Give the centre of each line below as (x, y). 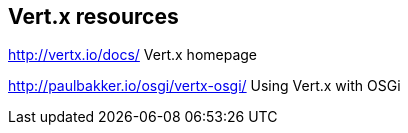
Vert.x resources (93, 16)
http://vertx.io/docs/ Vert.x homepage (133, 55)
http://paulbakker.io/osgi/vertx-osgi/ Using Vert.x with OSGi (204, 86)
